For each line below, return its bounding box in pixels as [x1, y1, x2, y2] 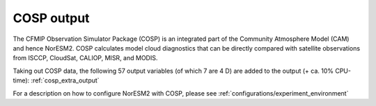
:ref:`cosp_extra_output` [31, 76, 100, 85]
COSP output [13, 10, 90, 26]
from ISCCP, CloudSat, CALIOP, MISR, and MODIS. [13, 54, 158, 62]
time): [13, 76, 30, 85]
